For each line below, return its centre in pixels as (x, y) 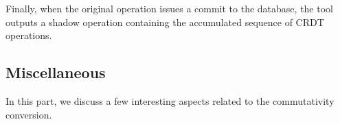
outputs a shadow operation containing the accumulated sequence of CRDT (165, 22)
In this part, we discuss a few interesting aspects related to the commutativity (170, 100)
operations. (29, 35)
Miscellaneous (56, 72)
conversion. (29, 114)
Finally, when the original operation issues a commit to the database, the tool (169, 8)
